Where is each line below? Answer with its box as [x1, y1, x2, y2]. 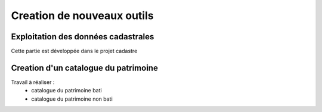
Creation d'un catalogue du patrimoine [11, 63, 158, 73]
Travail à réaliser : [11, 78, 55, 86]
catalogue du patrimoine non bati [31, 95, 113, 102]
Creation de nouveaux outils [11, 9, 154, 22]
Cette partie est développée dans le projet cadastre [11, 48, 138, 55]
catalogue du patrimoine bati [31, 87, 102, 94]
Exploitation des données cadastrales [11, 32, 154, 42]
